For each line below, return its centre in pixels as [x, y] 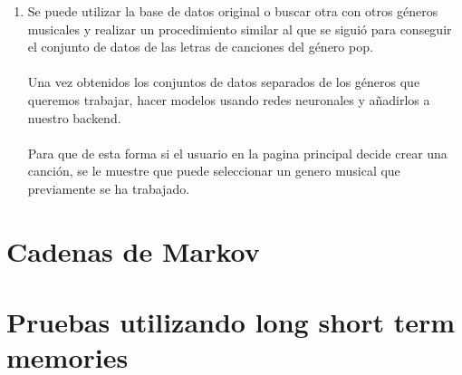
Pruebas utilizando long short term [231, 322]
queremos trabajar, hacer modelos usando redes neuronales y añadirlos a [229, 99]
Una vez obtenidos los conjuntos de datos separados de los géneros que [224, 82]
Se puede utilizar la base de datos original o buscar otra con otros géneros [233, 11]
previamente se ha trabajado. [109, 188]
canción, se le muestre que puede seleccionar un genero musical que [214, 171]
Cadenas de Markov [133, 250]
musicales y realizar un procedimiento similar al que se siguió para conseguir [240, 29]
